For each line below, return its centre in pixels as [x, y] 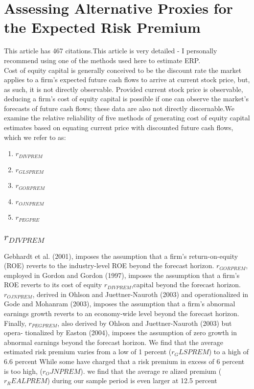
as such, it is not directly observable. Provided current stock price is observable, [124, 89]
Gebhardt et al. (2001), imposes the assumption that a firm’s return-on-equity [121, 256]
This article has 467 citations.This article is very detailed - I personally [111, 51]
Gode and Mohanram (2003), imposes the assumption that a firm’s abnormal [120, 304]
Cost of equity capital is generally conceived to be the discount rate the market [123, 70]
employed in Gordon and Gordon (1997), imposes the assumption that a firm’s [122, 275]
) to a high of [229, 352]
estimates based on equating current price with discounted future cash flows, [119, 127]
